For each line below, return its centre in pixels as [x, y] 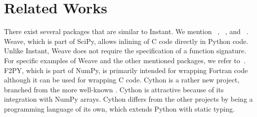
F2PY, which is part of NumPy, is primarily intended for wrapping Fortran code [126, 70]
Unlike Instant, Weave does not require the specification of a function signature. [125, 51]
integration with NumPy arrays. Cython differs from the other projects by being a [128, 99]
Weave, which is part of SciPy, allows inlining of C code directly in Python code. [126, 41]
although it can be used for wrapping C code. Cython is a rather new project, [122, 80]
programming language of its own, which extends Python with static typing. [119, 108]
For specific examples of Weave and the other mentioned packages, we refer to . [125, 60]
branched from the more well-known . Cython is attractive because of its [114, 89]
